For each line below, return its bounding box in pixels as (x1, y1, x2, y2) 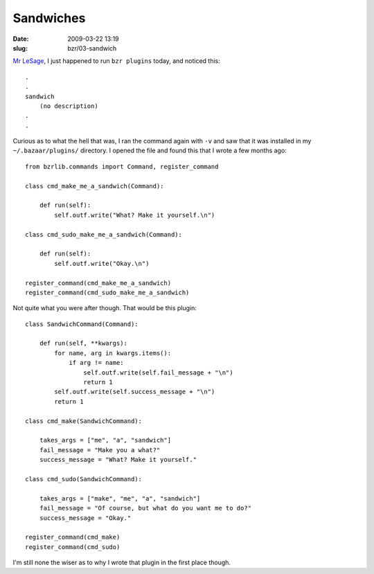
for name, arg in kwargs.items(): (54, 349, 172, 357)
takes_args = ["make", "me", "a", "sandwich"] (39, 494, 201, 502)
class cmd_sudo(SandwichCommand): (25, 475, 142, 483)
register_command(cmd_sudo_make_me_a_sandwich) (25, 288, 190, 296)
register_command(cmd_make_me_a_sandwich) (25, 279, 172, 287)
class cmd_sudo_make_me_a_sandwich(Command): (25, 231, 183, 238)
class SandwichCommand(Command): (25, 320, 139, 328)
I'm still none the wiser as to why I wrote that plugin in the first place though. (12, 558, 231, 567)
